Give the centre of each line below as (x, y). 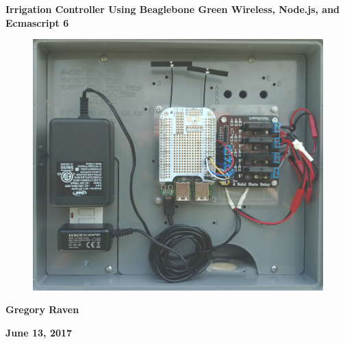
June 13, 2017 (39, 332)
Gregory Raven (42, 309)
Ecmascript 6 (37, 22)
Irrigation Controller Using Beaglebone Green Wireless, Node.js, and (173, 9)
